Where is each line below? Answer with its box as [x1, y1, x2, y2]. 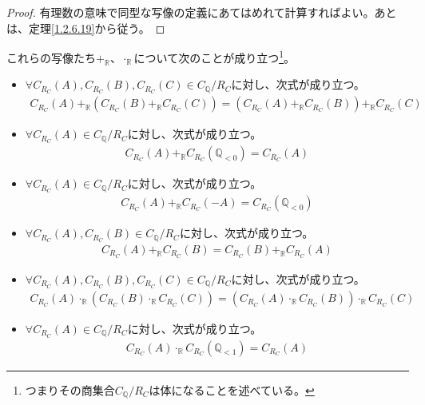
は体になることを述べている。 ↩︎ [149, 381, 315, 398]
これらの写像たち [6, 49, 96, 66]
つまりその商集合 [25, 381, 115, 398]
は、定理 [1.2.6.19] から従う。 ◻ [6, 19, 165, 36]
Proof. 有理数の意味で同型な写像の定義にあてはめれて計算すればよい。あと [6, 4, 397, 20]
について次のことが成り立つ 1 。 [133, 47, 295, 66]
